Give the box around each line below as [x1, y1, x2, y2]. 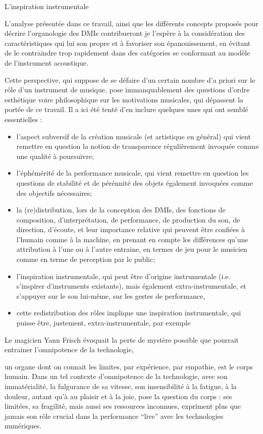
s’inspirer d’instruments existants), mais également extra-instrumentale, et [16, 281, 246, 291]
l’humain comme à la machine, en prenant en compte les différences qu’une [16, 234, 248, 244]
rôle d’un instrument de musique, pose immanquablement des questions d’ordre [5, 84, 250, 95]
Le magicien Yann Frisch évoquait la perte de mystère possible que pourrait [5, 334, 239, 345]
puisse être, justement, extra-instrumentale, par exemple [16, 317, 191, 328]
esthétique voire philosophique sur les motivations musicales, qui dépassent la [5, 94, 243, 104]
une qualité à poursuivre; [16, 150, 94, 161]
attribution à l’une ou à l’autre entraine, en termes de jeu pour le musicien [16, 244, 247, 254]
